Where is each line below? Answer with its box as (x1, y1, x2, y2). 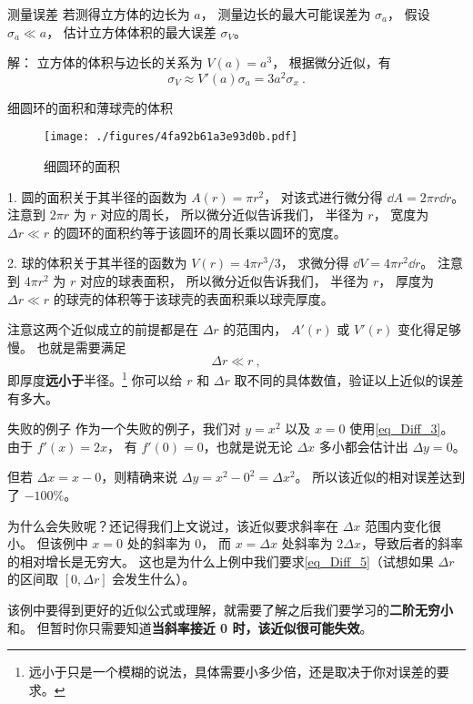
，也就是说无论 (203, 436, 293, 455)
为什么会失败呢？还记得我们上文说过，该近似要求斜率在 (7, 515, 338, 535)
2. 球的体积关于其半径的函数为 (7, 253, 187, 272)
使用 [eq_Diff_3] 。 (349, 419, 454, 438)
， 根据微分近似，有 (272, 53, 391, 72)
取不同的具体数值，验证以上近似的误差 (234, 371, 464, 390)
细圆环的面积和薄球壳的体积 (7, 97, 173, 117)
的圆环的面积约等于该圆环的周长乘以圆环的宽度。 (53, 222, 347, 241)
